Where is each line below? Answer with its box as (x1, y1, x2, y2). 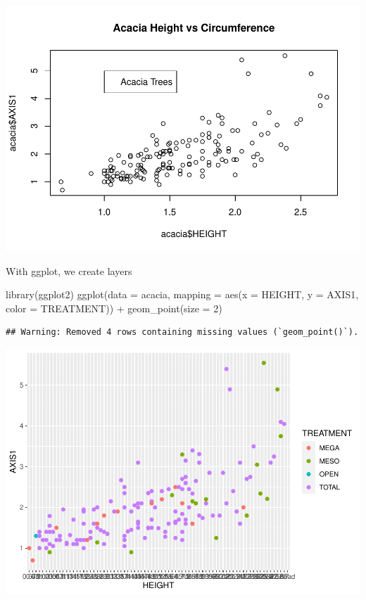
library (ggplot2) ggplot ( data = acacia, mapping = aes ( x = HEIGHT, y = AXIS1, (6, 287, 359, 302)
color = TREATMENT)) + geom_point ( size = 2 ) (6, 300, 222, 315)
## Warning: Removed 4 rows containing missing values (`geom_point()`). (6, 327, 359, 338)
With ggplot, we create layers (6, 263, 132, 278)
